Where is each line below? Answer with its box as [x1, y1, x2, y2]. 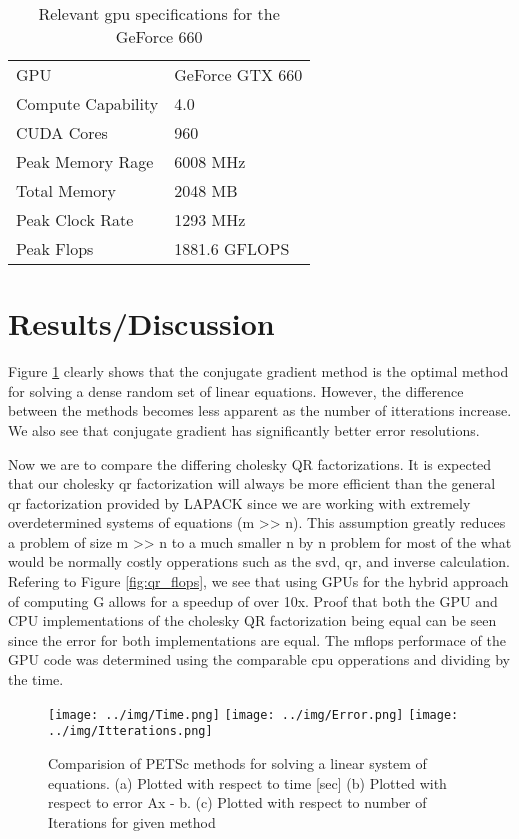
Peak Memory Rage [16, 150, 154, 173]
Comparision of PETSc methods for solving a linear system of [48, 752, 427, 773]
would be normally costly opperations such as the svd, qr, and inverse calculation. [8, 551, 510, 572]
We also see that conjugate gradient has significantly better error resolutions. [8, 419, 480, 440]
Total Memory [16, 179, 117, 202]
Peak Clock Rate [16, 208, 134, 231]
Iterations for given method [48, 811, 216, 832]
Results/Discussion [8, 303, 275, 344]
